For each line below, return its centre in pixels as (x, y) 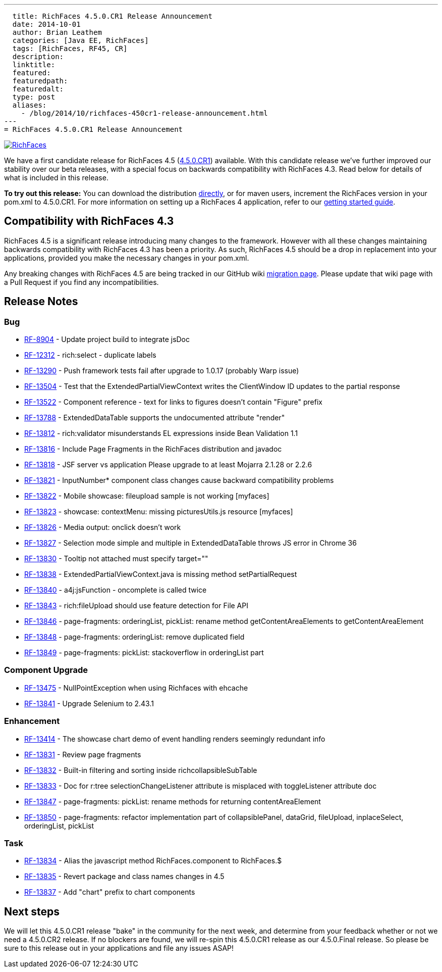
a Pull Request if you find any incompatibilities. (81, 282)
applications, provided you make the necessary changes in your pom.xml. (127, 258)
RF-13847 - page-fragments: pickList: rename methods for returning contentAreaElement (173, 801)
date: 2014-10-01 (46, 24)
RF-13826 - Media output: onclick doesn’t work (103, 527)
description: (38, 57)
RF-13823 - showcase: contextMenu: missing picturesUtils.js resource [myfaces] (159, 512)
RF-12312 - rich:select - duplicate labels (90, 355)
